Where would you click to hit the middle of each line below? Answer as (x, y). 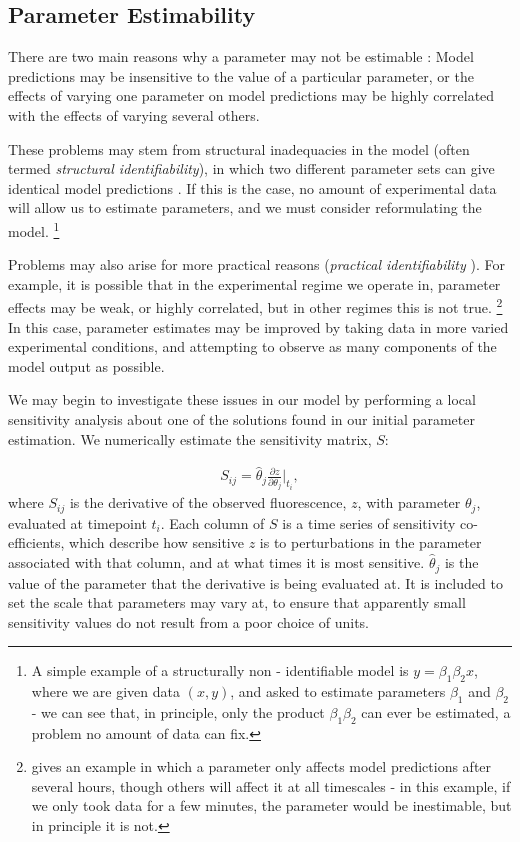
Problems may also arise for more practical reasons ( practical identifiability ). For (256, 264)
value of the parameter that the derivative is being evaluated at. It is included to (255, 582)
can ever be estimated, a (436, 711)
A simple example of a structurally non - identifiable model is (220, 670)
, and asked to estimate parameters (338, 691)
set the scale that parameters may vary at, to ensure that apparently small (237, 602)
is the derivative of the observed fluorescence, (208, 502)
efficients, (36, 542)
